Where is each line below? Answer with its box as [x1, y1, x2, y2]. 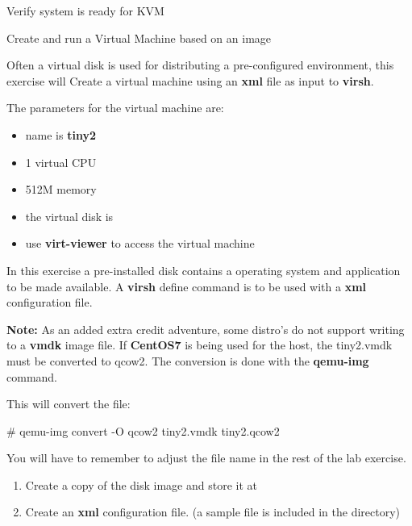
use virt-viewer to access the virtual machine [25, 235, 255, 252]
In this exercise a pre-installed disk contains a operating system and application [6, 261, 401, 278]
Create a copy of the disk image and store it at [25, 476, 257, 493]
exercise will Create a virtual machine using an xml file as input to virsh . [6, 72, 374, 89]
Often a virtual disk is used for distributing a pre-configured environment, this [6, 56, 394, 73]
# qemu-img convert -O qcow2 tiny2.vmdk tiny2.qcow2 [6, 422, 280, 439]
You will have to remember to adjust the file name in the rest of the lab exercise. [6, 449, 406, 466]
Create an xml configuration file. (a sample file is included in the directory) [25, 503, 401, 520]
